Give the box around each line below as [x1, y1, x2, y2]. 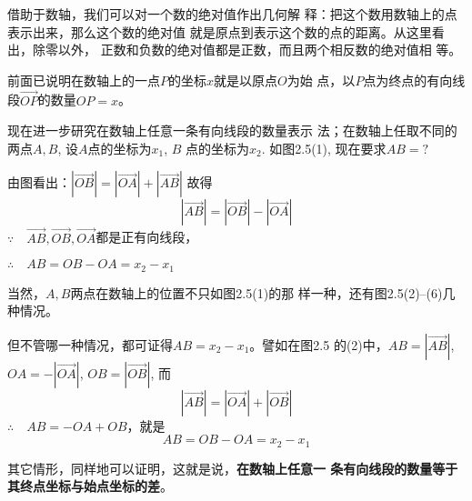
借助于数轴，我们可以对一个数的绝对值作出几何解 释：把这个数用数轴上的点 [7, 5, 457, 23]
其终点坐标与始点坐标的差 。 [7, 476, 173, 496]
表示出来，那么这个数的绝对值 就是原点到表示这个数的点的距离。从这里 [7, 22, 432, 41]
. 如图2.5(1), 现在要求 [261, 138, 387, 157]
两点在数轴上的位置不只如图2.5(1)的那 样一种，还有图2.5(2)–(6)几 [70, 283, 456, 302]
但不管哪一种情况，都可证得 [7, 335, 173, 354]
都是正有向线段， [95, 227, 198, 246]
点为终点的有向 [363, 70, 453, 89]
